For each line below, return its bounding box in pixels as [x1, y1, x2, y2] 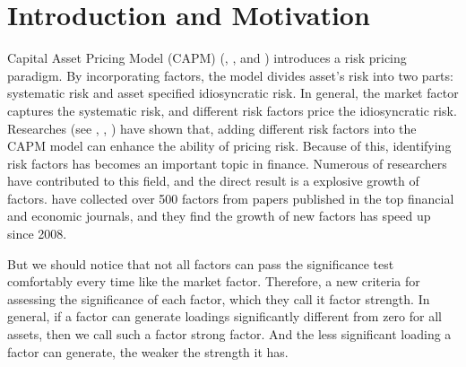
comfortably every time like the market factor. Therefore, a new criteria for [7, 272, 420, 291]
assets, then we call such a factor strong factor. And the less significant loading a [7, 325, 452, 344]
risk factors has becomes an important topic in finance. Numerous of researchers [7, 153, 447, 172]
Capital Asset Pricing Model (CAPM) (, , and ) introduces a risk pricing [7, 48, 407, 67]
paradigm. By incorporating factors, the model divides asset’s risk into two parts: [7, 66, 453, 84]
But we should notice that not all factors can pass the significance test [7, 254, 394, 273]
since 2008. [7, 224, 67, 243]
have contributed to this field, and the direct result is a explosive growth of [7, 171, 419, 190]
